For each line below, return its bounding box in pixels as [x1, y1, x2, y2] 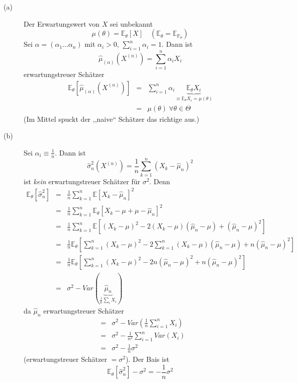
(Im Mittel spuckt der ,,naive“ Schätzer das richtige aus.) [24, 113, 200, 124]
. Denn [149, 176, 170, 186]
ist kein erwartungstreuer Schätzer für [24, 176, 140, 186]
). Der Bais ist [125, 354, 169, 364]
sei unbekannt [110, 18, 153, 29]
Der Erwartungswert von [24, 18, 100, 29]
